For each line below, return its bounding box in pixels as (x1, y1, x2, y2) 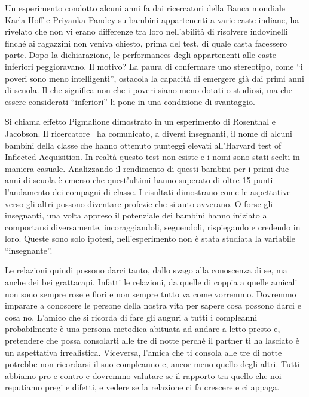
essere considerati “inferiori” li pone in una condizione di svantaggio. (5, 95, 255, 107)
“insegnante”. (5, 244, 53, 256)
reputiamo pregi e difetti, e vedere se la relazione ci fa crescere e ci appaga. (5, 381, 280, 393)
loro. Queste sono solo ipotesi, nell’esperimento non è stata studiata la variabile (5, 232, 295, 245)
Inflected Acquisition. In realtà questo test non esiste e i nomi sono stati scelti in (5, 150, 300, 163)
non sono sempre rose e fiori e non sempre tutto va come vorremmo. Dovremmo (5, 287, 296, 300)
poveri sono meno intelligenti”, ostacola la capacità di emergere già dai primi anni (5, 72, 304, 84)
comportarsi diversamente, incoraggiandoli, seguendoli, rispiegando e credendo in (5, 220, 301, 233)
